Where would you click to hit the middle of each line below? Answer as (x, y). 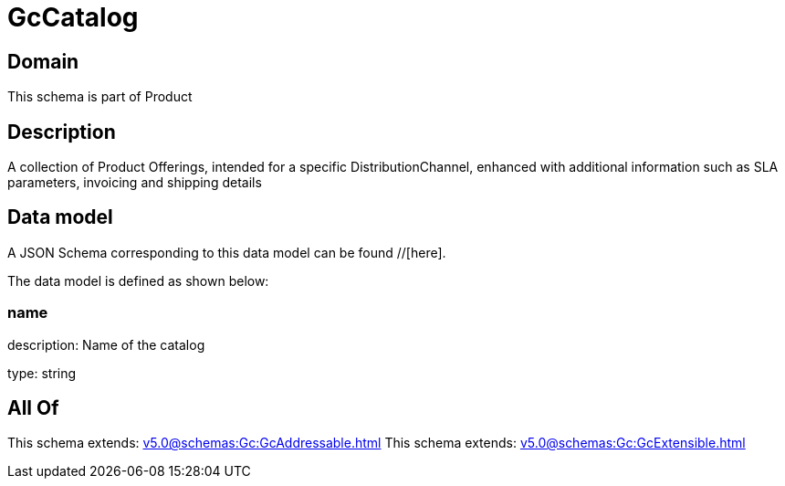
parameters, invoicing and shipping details (135, 183)
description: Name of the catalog (106, 344)
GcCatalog (73, 17)
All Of (33, 408)
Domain (43, 61)
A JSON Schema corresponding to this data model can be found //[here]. (227, 252)
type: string (42, 373)
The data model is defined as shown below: (138, 280)
